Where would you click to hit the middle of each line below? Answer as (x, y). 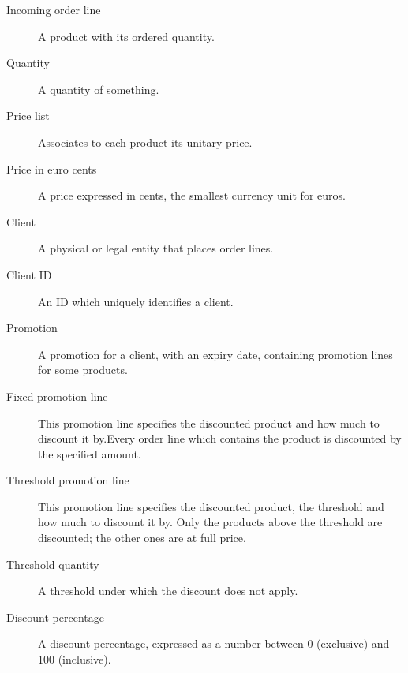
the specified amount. (90, 453)
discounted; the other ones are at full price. (142, 538)
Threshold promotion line (68, 480)
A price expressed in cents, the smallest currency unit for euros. (192, 195)
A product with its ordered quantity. (126, 36)
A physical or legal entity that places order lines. (156, 248)
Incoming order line (54, 9)
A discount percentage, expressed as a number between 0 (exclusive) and (214, 643)
